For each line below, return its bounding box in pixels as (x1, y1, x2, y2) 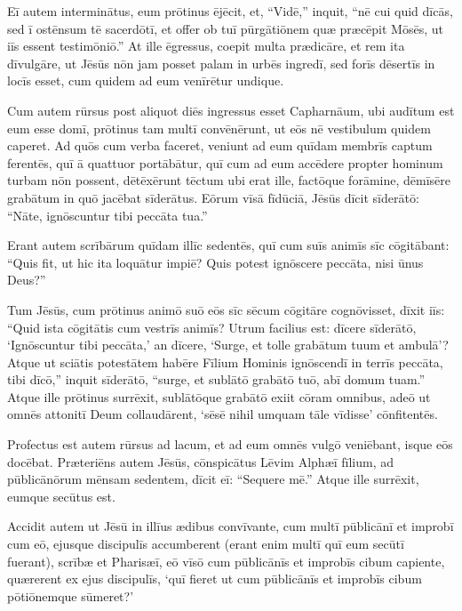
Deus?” (7, 270, 46, 289)
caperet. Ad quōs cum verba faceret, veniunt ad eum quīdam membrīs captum (7, 136, 433, 155)
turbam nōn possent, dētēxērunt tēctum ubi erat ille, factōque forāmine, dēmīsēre (7, 171, 450, 189)
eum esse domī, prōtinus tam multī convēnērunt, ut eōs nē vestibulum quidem (7, 118, 431, 137)
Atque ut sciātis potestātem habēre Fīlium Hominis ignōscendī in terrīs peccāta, (7, 352, 443, 371)
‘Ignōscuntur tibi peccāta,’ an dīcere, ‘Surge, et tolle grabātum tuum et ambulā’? (7, 335, 449, 354)
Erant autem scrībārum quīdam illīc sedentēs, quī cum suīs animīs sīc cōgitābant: (7, 236, 450, 254)
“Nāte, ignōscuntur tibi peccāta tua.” (7, 205, 208, 224)
